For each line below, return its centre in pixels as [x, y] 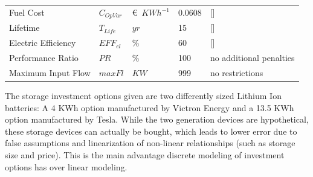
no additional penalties [252, 58]
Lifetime [24, 27]
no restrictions [237, 72]
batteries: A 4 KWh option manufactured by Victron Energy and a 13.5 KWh [150, 107]
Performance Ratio [44, 58]
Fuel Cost [27, 12]
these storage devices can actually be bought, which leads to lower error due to [151, 131]
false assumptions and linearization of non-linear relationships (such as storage [150, 143]
